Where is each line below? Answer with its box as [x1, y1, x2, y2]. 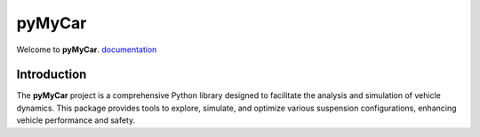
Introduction [16, 67, 87, 82]
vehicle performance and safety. [16, 115, 136, 126]
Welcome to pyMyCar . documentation [16, 44, 157, 55]
